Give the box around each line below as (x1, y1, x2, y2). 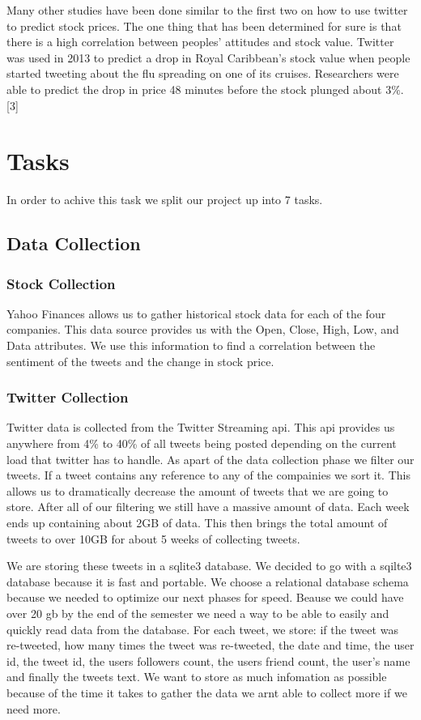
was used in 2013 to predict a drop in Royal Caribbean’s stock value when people (6, 49, 410, 66)
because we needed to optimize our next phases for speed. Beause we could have (6, 589, 404, 606)
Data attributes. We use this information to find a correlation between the (6, 337, 376, 354)
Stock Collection (6, 273, 116, 293)
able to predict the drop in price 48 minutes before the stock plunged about (6, 80, 382, 97)
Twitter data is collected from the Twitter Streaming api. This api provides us (6, 419, 395, 436)
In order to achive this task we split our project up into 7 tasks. (6, 191, 323, 208)
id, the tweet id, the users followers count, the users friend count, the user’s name (6, 652, 410, 669)
